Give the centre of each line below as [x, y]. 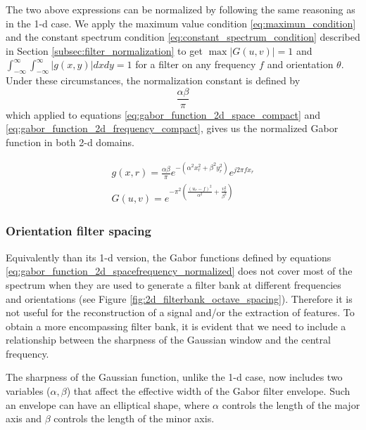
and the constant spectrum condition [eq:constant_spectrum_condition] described [183, 37]
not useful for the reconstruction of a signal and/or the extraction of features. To [180, 312]
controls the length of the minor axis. [134, 418]
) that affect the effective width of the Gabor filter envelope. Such [208, 391]
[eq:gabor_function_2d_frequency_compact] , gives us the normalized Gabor [172, 128]
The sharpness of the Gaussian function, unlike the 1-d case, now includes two [174, 377]
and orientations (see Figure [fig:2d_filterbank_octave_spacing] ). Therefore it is [179, 298]
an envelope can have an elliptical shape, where [108, 404]
